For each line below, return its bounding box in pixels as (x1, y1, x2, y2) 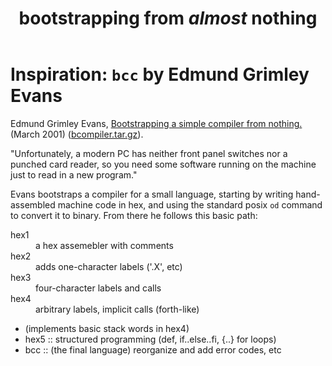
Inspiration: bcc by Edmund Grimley (10, 63, 310, 86)
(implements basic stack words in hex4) (24, 322, 190, 334)
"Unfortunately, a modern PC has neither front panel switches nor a (10, 147, 288, 159)
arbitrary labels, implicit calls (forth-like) (35, 303, 200, 315)
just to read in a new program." (10, 168, 138, 181)
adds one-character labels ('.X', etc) (35, 260, 183, 272)
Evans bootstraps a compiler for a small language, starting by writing (10, 188, 294, 200)
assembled (10, 198, 56, 211)
